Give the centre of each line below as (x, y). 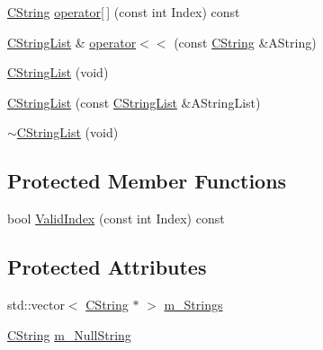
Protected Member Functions (147, 181)
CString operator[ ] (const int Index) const (124, 12)
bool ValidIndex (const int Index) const (116, 219)
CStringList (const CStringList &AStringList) (134, 102)
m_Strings (193, 304)
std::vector (36, 304)
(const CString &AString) (245, 42)
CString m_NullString (69, 334)
